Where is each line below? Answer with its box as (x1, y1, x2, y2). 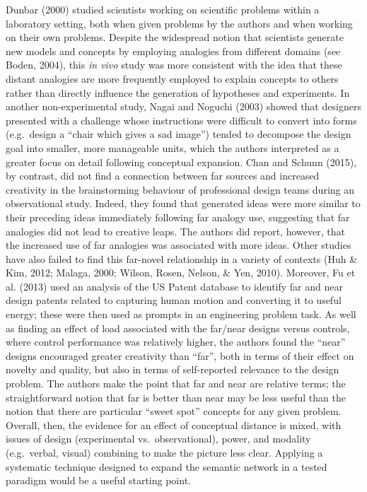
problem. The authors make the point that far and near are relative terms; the (6, 376, 346, 391)
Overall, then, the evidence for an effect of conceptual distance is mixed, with (6, 417, 342, 432)
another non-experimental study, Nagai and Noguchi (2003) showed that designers (6, 99, 361, 114)
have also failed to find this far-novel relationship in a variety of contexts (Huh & (6, 251, 358, 266)
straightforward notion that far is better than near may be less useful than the (6, 389, 346, 404)
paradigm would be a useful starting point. (6, 473, 191, 488)
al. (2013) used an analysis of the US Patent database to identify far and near (6, 279, 343, 293)
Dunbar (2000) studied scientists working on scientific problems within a (6, 2, 320, 16)
